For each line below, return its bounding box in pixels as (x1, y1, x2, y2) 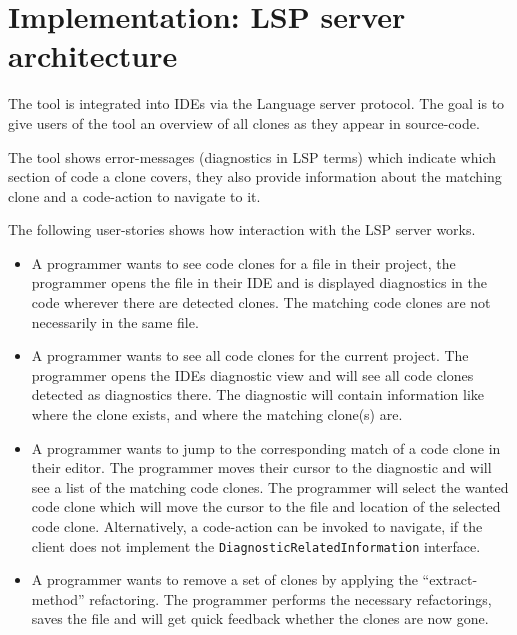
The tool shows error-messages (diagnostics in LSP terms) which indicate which (8, 146, 496, 167)
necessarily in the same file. (31, 311, 199, 332)
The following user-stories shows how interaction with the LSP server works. (8, 219, 476, 240)
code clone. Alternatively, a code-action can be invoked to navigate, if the (31, 516, 483, 536)
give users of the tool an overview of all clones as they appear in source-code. (8, 112, 480, 133)
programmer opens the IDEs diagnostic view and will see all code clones (31, 364, 474, 385)
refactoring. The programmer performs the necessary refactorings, (89, 588, 492, 609)
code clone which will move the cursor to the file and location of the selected (31, 496, 501, 517)
